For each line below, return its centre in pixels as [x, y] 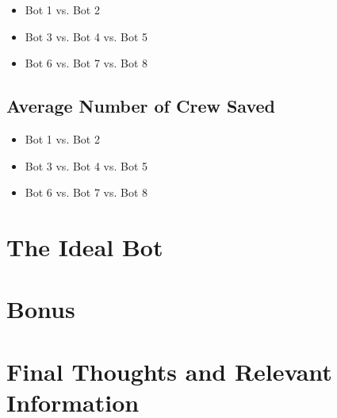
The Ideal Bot [85, 246]
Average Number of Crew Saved [141, 106]
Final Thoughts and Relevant [169, 371]
